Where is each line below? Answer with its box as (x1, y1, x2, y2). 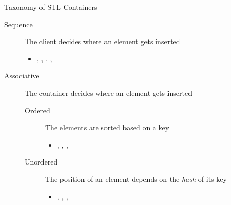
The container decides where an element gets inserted (25, 87, 192, 98)
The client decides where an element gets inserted (25, 36, 180, 47)
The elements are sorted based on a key (45, 122, 170, 133)
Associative (4, 70, 39, 81)
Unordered (25, 156, 58, 167)
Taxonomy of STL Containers (4, 2, 97, 12)
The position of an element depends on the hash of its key (45, 173, 227, 184)
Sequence (4, 18, 33, 29)
